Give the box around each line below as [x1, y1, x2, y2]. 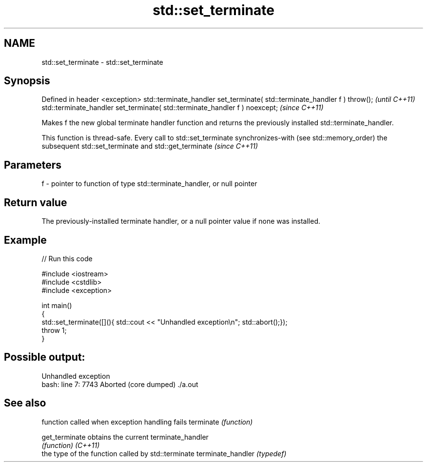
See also [4, 397, 46, 409]
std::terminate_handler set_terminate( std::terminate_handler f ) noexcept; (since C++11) [41, 103, 324, 112]
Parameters [4, 158, 61, 171]
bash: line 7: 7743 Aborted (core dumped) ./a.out [41, 380, 198, 388]
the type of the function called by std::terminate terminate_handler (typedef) [41, 449, 287, 458]
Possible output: [4, 351, 85, 364]
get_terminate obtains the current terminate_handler [41, 432, 209, 441]
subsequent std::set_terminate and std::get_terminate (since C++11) [41, 142, 258, 151]
